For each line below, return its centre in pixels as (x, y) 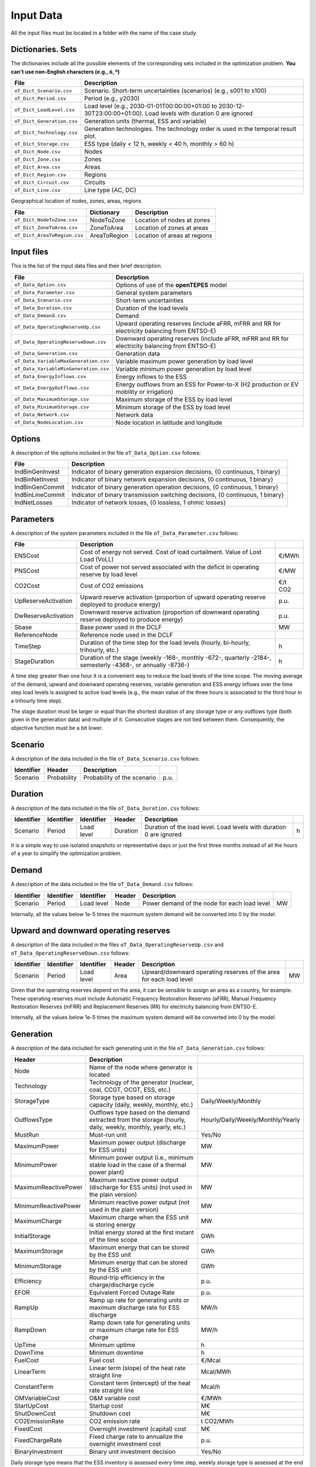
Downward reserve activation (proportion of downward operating (170, 612)
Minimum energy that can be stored (138, 1262)
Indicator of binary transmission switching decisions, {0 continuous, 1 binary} (178, 495)
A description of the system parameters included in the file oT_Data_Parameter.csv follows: (125, 533)
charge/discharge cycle (122, 1285)
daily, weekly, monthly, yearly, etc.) (138, 1127)
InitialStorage (32, 1236)
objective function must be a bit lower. (57, 728)
